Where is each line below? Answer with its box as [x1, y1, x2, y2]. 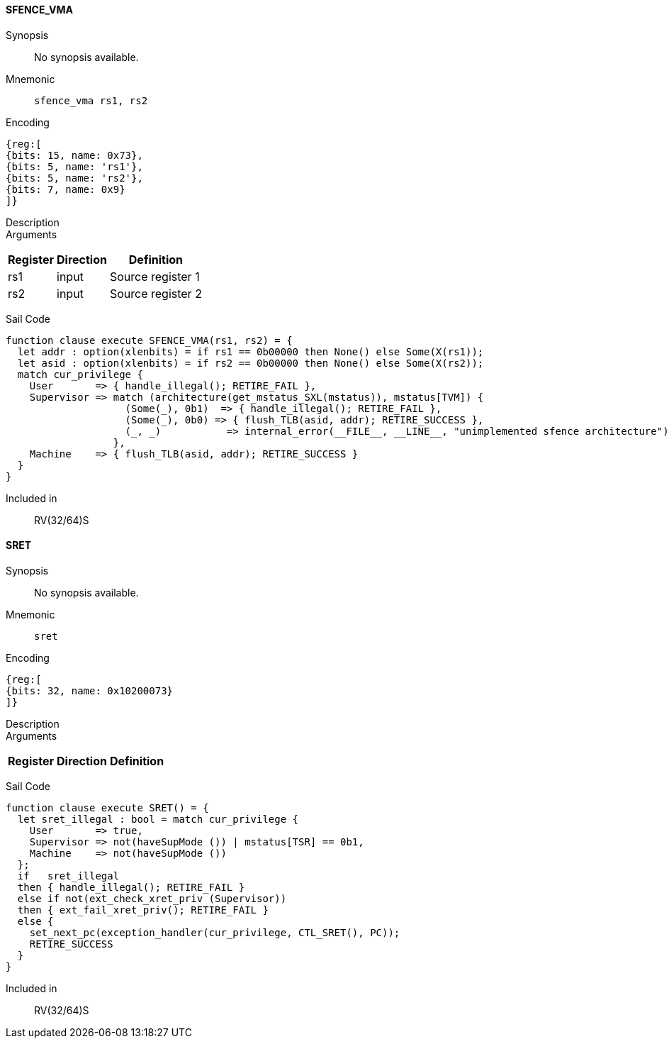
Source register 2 [109, 286, 202, 301]
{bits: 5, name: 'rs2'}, [6, 172, 143, 184]
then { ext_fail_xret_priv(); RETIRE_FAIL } [17, 904, 269, 916]
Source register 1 [109, 269, 200, 284]
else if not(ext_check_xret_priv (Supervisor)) [17, 892, 287, 904]
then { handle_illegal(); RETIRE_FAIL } [17, 881, 245, 893]
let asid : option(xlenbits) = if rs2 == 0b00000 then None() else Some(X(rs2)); [17, 357, 484, 369]
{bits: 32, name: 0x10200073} [6, 684, 174, 696]
